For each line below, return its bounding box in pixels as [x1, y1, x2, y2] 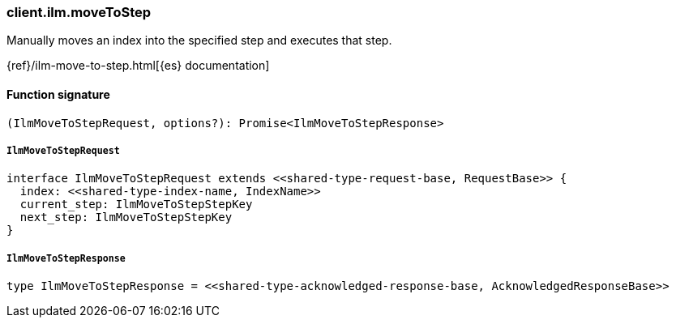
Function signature [6, 87, 110, 101]
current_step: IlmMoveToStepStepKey [19, 198, 253, 211]
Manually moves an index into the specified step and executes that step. [6, 33, 392, 48]
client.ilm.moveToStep [6, 4, 152, 20]
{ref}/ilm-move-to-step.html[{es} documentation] [6, 58, 270, 73]
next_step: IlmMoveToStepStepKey [19, 211, 233, 224]
